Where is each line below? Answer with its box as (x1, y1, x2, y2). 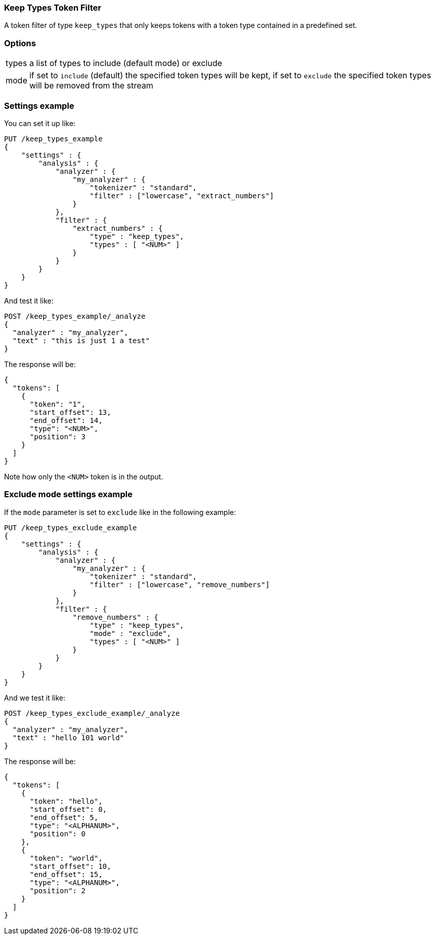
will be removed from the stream (29, 80, 153, 91)
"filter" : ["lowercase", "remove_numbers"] (89, 580, 270, 589)
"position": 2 (29, 886, 86, 895)
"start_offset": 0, (29, 805, 107, 813)
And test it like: (4, 296, 54, 305)
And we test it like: (4, 693, 66, 702)
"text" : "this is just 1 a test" (12, 336, 150, 345)
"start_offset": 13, (29, 408, 111, 416)
